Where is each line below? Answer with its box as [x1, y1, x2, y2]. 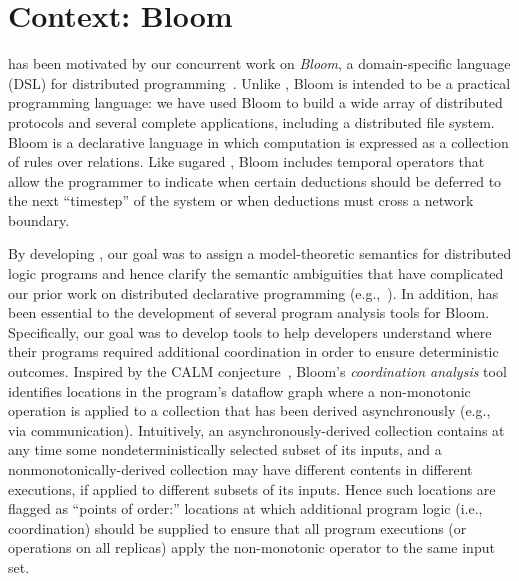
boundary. [8, 209, 70, 230]
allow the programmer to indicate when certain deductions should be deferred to [8, 170, 502, 191]
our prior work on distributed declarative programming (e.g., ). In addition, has [8, 282, 499, 303]
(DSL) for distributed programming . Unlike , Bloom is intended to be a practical [8, 72, 511, 93]
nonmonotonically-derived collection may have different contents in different [8, 459, 473, 479]
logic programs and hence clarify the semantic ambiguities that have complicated [8, 263, 504, 284]
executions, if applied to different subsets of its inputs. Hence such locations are [8, 478, 496, 499]
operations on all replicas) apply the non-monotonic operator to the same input [8, 537, 495, 558]
